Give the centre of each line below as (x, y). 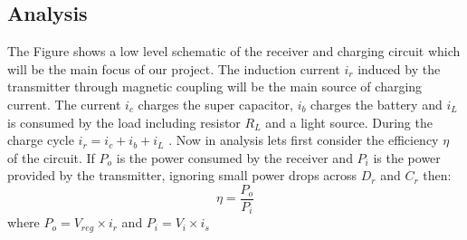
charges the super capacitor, (215, 104)
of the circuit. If (51, 157)
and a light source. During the (349, 122)
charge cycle (41, 140)
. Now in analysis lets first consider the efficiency (304, 140)
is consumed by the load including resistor (124, 122)
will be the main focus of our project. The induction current (174, 68)
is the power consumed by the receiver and (234, 157)
